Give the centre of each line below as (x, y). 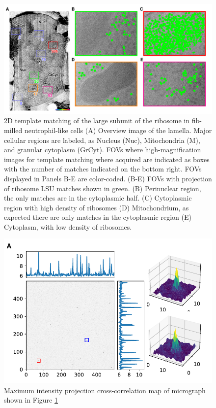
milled (13, 130)
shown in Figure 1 (31, 400)
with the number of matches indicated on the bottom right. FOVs (103, 169)
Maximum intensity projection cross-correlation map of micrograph (105, 390)
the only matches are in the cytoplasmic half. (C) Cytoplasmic (98, 198)
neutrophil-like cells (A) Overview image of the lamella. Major (118, 130)
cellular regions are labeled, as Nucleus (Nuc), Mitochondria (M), (102, 140)
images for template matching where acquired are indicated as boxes (107, 159)
